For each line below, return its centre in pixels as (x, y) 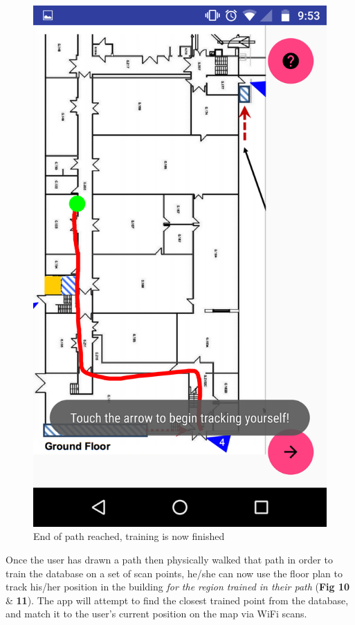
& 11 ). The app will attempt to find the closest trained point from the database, (177, 600)
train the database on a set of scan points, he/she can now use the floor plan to (174, 573)
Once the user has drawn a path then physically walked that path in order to (169, 559)
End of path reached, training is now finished (129, 536)
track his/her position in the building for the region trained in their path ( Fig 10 (178, 587)
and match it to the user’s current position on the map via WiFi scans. (156, 614)
